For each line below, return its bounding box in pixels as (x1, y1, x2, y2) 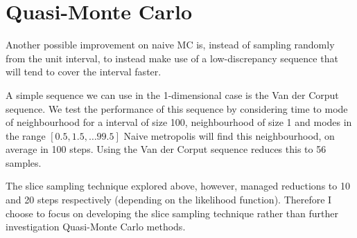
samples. (6, 155, 42, 170)
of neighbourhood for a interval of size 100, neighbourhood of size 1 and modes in (6, 115, 352, 129)
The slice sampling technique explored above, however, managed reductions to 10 (6, 178, 350, 193)
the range (6, 128, 46, 143)
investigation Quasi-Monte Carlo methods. (6, 219, 186, 234)
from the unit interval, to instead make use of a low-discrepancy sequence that (6, 51, 338, 65)
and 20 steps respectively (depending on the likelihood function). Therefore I (6, 192, 332, 207)
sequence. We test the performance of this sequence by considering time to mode (6, 101, 348, 116)
